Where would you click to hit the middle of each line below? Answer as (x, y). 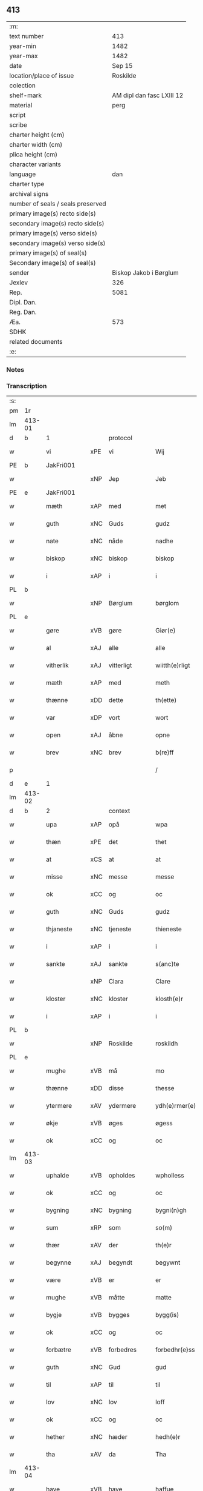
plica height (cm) (34, 154)
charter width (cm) (36, 144)
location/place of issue (42, 75)
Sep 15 (122, 65)
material (21, 105)
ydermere (122, 1106)
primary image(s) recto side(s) (53, 213)
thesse (165, 1088)
